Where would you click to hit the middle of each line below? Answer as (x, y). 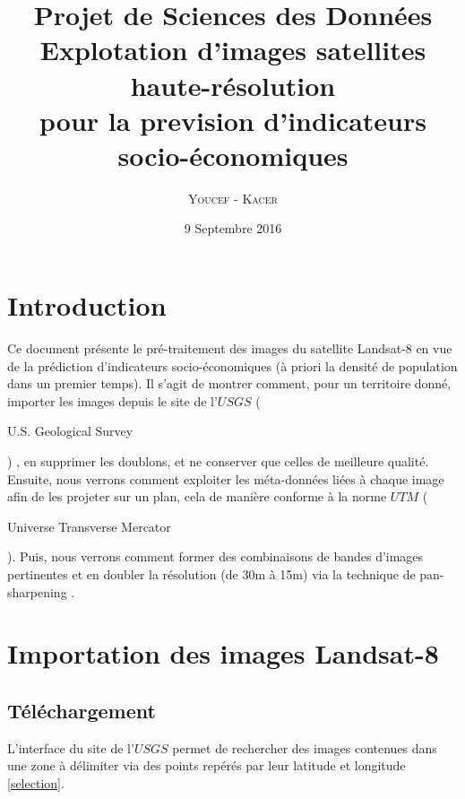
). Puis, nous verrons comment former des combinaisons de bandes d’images (215, 556)
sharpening (37, 591)
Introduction (87, 305)
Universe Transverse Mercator (89, 526)
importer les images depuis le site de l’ (112, 400)
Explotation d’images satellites (233, 50)
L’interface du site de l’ (71, 747)
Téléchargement (82, 710)
